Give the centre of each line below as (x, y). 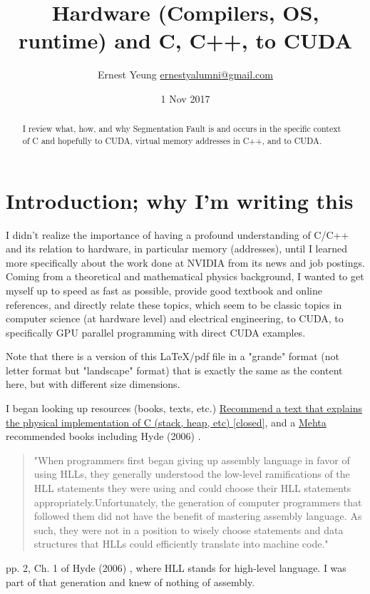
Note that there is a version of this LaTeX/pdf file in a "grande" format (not (173, 356)
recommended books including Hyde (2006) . (103, 436)
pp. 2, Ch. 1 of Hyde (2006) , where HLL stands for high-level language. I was (176, 568)
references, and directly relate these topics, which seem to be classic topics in (174, 304)
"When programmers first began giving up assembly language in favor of (192, 460)
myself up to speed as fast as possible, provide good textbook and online (164, 290)
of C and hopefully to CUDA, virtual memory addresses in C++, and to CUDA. (172, 140)
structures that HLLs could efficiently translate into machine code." (181, 544)
